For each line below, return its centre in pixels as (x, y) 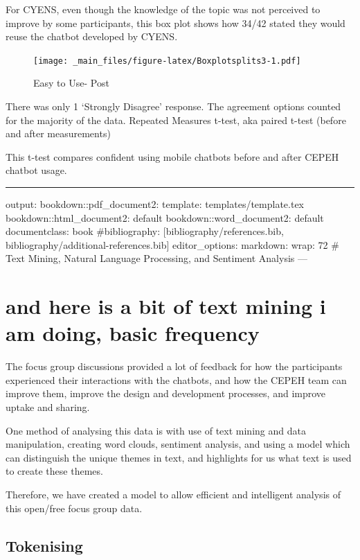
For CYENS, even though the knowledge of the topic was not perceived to (163, 9)
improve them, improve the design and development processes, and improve (166, 393)
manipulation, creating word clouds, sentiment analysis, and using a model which (178, 444)
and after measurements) (58, 133)
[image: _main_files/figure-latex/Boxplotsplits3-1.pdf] (167, 61)
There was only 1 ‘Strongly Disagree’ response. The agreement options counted (173, 106)
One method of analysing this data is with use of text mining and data (156, 430)
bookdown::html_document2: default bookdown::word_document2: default (165, 217)
